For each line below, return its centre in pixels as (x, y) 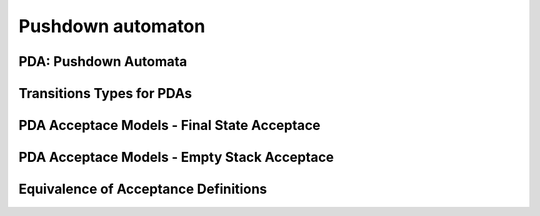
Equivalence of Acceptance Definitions (142, 189)
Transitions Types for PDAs (105, 93)
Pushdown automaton (112, 26)
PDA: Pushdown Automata (103, 61)
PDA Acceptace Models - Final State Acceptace (169, 125)
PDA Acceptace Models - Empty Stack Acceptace (176, 157)
